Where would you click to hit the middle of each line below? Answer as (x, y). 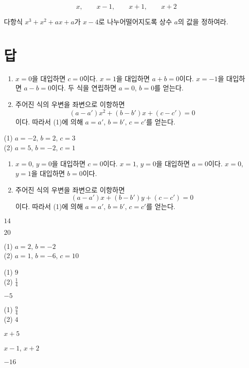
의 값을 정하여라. (203, 21)
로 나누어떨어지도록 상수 (135, 21)
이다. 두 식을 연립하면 (84, 88)
